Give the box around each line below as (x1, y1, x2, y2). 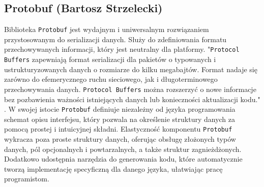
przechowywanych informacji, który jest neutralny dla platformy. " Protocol (4, 44, 240, 54)
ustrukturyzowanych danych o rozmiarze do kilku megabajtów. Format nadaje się (4, 64, 257, 74)
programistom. (4, 173, 49, 184)
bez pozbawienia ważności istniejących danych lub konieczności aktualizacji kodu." (4, 93, 260, 104)
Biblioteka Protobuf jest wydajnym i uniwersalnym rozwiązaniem (4, 24, 209, 35)
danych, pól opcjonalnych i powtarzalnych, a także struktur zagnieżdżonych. (4, 143, 242, 154)
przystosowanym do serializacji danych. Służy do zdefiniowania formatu (4, 34, 227, 44)
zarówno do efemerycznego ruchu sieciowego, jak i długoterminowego (4, 74, 218, 84)
